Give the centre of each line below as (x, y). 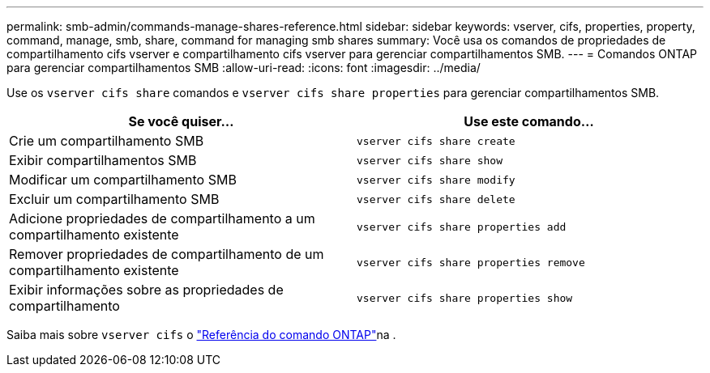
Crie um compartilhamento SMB (107, 141)
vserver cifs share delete (436, 199)
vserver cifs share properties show (465, 298)
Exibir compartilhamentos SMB (103, 160)
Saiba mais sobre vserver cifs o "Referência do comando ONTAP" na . (201, 335)
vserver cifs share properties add (462, 227)
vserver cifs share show (430, 160)
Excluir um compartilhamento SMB (114, 199)
